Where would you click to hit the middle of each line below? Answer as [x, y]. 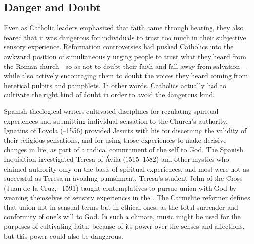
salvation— [230, 66]
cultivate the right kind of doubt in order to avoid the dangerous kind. [109, 95]
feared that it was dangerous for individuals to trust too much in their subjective [125, 37]
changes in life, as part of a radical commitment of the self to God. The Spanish [124, 149]
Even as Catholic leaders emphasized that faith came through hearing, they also [124, 28]
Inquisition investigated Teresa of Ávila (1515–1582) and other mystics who [116, 159]
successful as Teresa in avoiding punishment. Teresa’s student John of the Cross [123, 178]
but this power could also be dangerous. [63, 235]
